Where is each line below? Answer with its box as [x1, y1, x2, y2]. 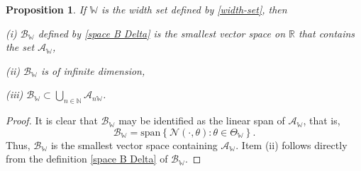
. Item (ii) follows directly [235, 137, 348, 152]
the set [6, 40, 35, 54]
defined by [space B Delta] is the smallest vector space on [38, 25, 286, 40]
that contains [299, 25, 355, 40]
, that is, [303, 113, 340, 128]
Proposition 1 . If [6, 2, 87, 16]
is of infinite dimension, [40, 63, 145, 78]
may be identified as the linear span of [118, 113, 285, 128]
